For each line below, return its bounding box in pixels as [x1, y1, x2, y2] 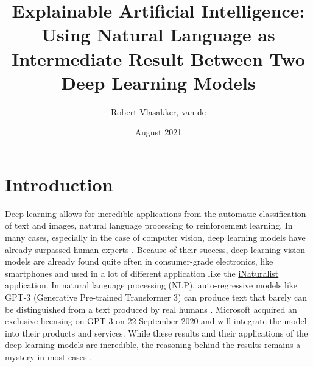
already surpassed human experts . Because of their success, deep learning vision [5, 243, 306, 255]
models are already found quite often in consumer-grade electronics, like [5, 255, 273, 268]
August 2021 [135, 126, 182, 138]
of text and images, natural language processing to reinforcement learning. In [5, 219, 293, 232]
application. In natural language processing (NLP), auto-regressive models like [5, 279, 298, 291]
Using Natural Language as [41, 22, 275, 47]
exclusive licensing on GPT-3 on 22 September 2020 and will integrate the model [5, 315, 307, 327]
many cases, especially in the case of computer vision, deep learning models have [5, 231, 306, 243]
